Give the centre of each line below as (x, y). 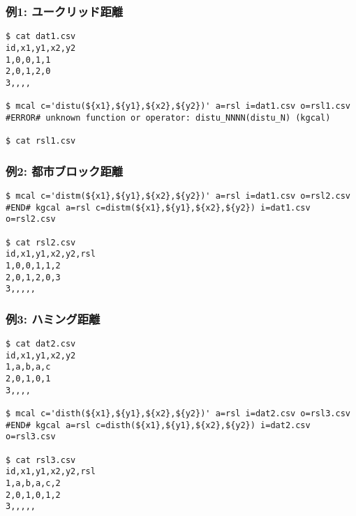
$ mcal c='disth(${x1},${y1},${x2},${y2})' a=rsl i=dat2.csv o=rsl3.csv (178, 414)
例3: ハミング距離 (53, 318)
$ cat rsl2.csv (41, 242)
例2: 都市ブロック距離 (65, 170)
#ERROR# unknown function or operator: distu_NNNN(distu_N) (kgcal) (168, 117)
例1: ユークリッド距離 (65, 11)
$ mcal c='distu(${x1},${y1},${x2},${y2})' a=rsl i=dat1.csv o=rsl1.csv (178, 106)
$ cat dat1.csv (41, 37)
